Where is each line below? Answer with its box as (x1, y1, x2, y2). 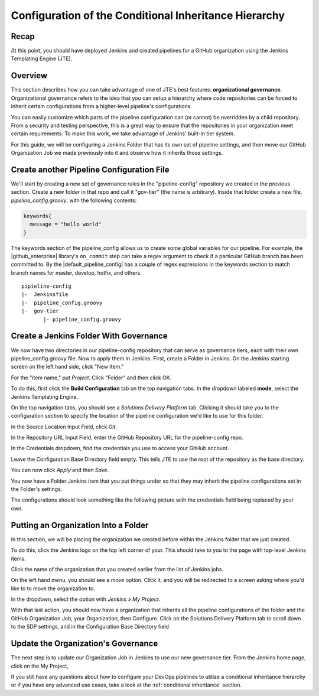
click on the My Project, (11, 662, 69, 669)
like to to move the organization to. (11, 585, 96, 592)
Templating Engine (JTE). (11, 55, 73, 62)
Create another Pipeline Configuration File (11, 164, 170, 174)
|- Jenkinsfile (21, 291, 69, 298)
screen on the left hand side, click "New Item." (11, 363, 124, 370)
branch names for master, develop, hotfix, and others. (11, 269, 142, 276)
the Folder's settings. (11, 486, 63, 493)
